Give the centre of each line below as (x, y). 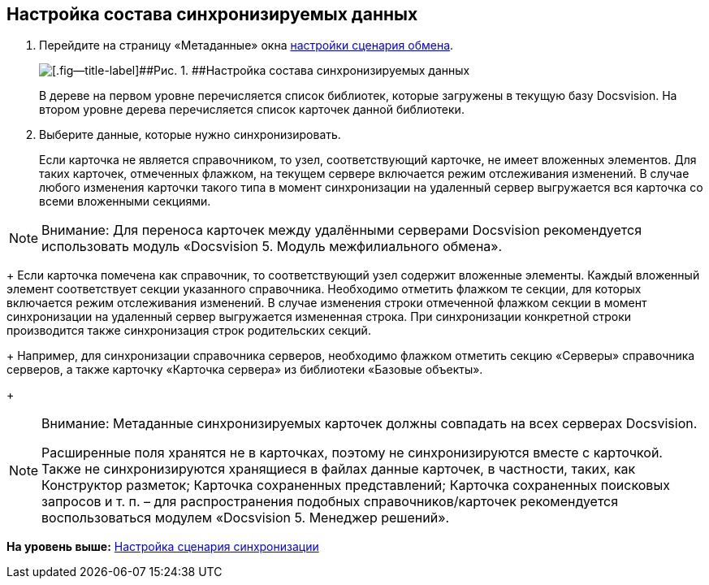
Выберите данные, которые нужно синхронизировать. (190, 135)
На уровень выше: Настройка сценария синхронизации (163, 547)
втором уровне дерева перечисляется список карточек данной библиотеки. (252, 110)
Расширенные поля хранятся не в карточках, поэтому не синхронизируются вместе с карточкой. (352, 453)
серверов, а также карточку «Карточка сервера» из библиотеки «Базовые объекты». (245, 370)
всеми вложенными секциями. (125, 201)
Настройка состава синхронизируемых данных (212, 14)
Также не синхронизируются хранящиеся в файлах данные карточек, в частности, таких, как (339, 469)
